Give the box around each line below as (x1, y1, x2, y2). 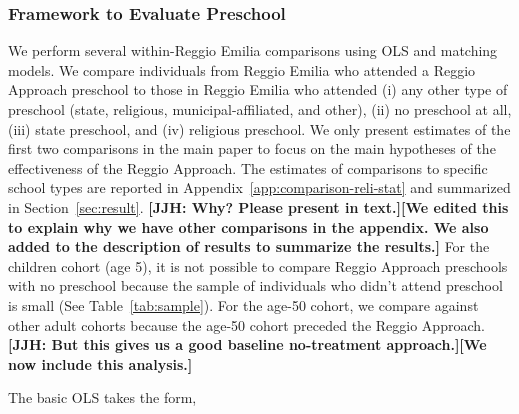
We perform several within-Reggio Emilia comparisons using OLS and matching (8, 40, 498, 61)
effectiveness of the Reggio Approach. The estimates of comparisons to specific (8, 157, 488, 178)
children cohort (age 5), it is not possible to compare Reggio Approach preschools (8, 255, 508, 276)
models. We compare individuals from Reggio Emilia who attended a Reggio (8, 59, 476, 80)
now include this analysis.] (8, 353, 193, 374)
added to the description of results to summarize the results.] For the (8, 236, 490, 257)
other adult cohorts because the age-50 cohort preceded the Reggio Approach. (8, 314, 485, 335)
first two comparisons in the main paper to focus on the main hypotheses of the (8, 138, 496, 159)
